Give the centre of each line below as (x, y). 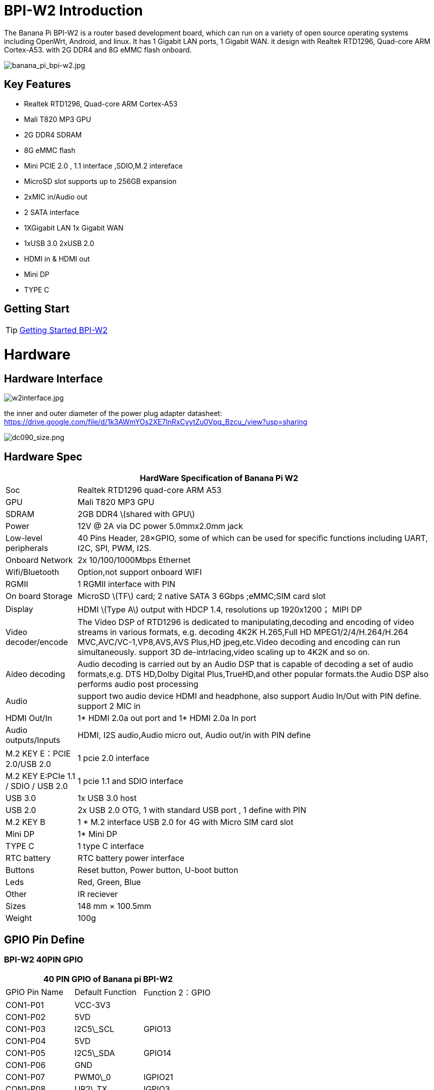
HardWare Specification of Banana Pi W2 (219, 478)
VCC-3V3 (92, 1005)
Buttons (20, 870)
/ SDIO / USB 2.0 (37, 786)
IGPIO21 (158, 1077)
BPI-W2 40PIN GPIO (44, 960)
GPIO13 (157, 1029)
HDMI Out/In (29, 718)
